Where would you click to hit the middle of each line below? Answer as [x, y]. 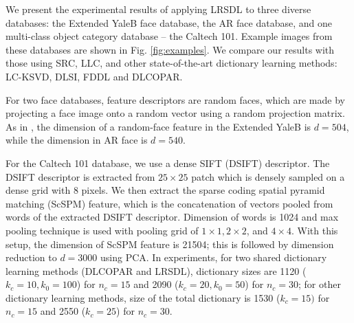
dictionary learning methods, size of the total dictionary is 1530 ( [143, 297]
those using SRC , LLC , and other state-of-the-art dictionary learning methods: [172, 63]
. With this [315, 230]
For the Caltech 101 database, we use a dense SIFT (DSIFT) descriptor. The [168, 163]
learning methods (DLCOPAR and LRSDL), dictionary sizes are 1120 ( [156, 270]
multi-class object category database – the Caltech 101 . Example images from [169, 36]
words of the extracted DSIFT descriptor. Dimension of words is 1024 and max [172, 217]
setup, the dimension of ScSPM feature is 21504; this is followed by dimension [170, 244]
